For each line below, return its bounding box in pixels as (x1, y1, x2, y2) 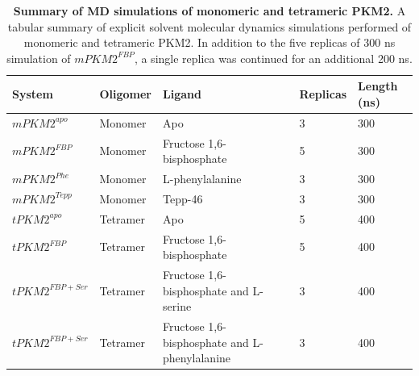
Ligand (163, 86, 201, 102)
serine (163, 298, 192, 315)
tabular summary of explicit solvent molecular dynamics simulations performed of (7, 18, 412, 35)
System (12, 86, 53, 102)
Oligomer (99, 86, 152, 102)
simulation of (6, 49, 71, 66)
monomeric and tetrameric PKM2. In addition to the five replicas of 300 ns (23, 34, 396, 51)
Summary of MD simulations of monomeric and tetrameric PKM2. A (13, 2, 406, 19)
